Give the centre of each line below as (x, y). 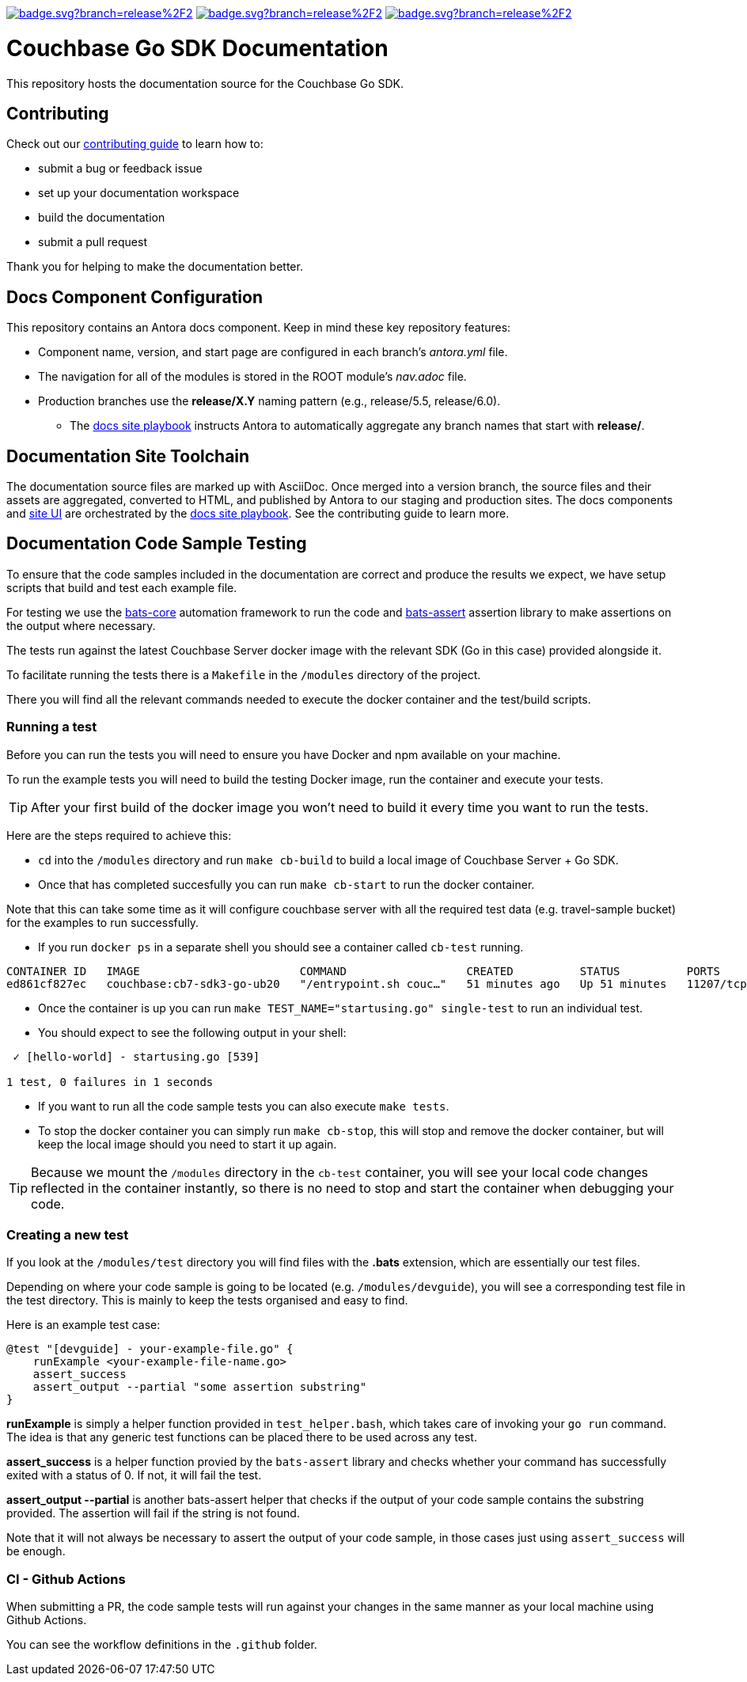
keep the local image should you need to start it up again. (188, 1144)
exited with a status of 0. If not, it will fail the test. (134, 1475)
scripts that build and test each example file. (122, 587)
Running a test (52, 727)
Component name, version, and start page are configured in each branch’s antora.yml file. (273, 352)
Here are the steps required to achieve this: (119, 835)
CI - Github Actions (66, 1579)
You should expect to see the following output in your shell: (192, 1032)
